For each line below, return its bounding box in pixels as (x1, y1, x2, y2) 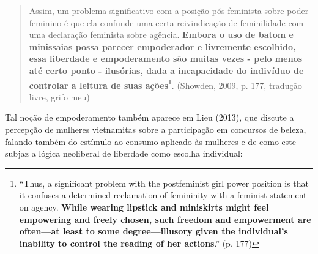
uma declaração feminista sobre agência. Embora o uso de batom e (29, 28, 294, 41)
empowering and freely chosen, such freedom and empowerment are (19, 212, 311, 225)
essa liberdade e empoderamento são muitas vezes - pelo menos (29, 52, 303, 65)
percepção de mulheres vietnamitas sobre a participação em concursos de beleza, (5, 123, 306, 135)
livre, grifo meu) (29, 90, 90, 103)
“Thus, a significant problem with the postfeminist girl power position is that (19, 176, 309, 189)
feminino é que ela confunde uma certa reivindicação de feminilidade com (29, 16, 304, 29)
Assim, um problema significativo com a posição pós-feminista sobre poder (29, 4, 309, 17)
